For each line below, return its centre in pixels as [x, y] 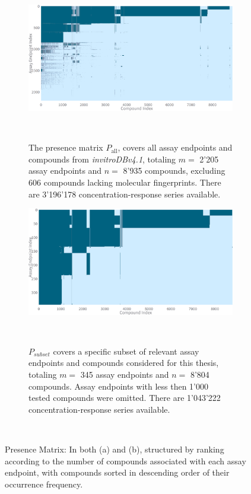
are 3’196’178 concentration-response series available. [125, 194]
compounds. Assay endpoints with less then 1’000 [119, 386]
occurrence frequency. [44, 484]
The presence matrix [66, 147]
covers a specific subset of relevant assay [126, 351]
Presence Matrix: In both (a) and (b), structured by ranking [115, 449]
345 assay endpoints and [125, 374]
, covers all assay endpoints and [175, 147]
